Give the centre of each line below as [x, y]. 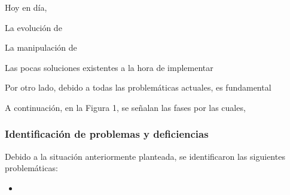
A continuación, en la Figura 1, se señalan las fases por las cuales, [125, 107]
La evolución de [33, 27]
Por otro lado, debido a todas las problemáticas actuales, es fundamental [138, 87]
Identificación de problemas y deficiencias [107, 134]
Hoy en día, [26, 7]
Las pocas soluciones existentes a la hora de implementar [109, 67]
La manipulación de [41, 47]
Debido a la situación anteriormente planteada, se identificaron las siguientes [145, 156]
